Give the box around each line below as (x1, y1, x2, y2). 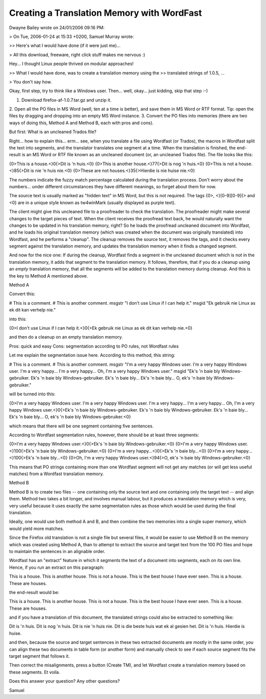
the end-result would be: (9, 589, 59, 595)
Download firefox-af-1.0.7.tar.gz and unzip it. (21, 97, 112, 103)
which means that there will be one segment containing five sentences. (9, 423, 154, 429)
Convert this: (9, 291, 35, 297)
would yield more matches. (9, 525, 64, 531)
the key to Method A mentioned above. (9, 273, 88, 279)
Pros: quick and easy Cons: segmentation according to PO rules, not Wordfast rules (9, 343, 179, 349)
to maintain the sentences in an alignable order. (9, 548, 105, 554)
